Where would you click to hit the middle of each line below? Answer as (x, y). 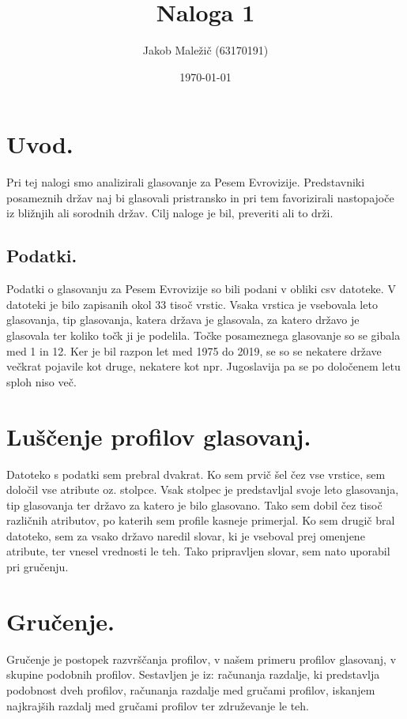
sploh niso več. (41, 381)
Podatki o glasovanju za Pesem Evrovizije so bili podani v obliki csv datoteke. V (201, 289)
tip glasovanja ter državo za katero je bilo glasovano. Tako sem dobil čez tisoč (194, 504)
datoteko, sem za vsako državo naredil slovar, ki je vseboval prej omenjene (186, 535)
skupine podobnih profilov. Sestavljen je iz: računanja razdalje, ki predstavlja (193, 674)
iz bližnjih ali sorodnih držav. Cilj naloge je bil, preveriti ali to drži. (170, 213)
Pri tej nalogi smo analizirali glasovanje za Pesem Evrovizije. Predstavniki (186, 182)
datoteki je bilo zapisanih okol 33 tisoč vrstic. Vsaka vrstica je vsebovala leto (192, 304)
